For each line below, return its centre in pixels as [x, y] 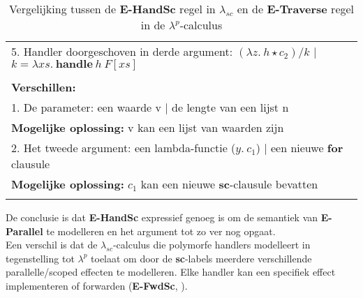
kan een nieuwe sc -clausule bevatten [229, 184]
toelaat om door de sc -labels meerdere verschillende [201, 258]
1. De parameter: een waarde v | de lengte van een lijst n [150, 107]
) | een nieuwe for [299, 148]
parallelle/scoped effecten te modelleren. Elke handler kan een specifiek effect [171, 272]
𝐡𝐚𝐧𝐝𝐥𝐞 [74, 64]
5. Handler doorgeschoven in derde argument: [122, 51]
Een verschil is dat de [52, 245]
